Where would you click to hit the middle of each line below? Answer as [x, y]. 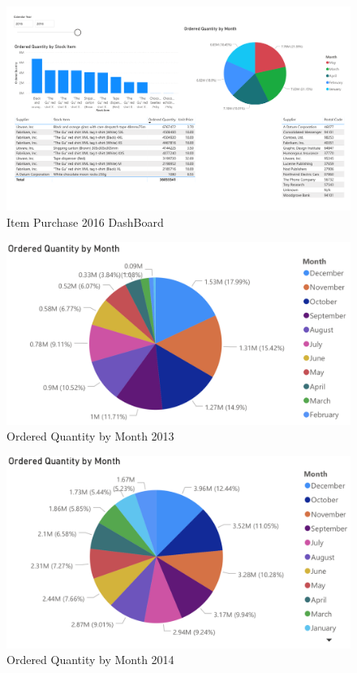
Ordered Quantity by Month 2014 [90, 660]
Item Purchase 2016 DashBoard [85, 221]
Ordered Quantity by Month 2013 [90, 436]
